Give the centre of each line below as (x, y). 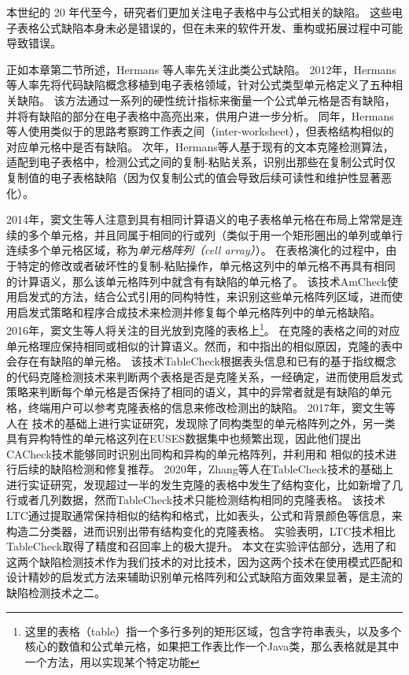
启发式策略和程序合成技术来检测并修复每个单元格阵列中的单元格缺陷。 (199, 312)
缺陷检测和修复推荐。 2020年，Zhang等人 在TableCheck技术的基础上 (221, 469)
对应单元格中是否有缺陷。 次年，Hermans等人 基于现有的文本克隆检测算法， (200, 146)
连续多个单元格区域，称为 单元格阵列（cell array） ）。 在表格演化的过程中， (196, 250)
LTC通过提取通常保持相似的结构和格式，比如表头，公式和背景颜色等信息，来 (204, 516)
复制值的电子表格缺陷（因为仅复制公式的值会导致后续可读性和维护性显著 (193, 177)
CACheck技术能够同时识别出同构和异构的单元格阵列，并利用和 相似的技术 (196, 453)
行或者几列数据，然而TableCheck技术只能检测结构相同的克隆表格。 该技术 (196, 500)
